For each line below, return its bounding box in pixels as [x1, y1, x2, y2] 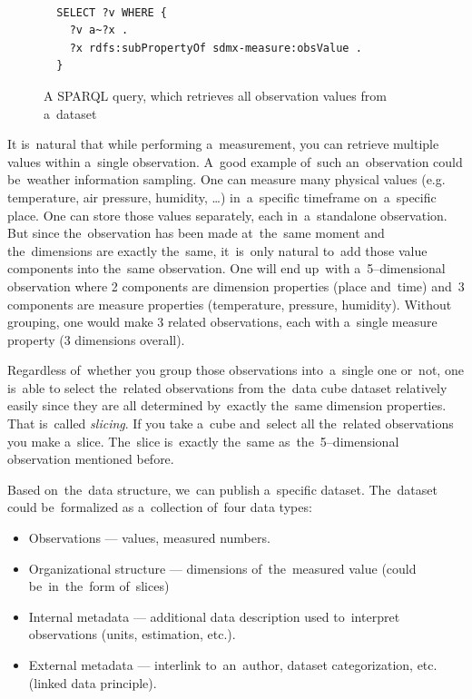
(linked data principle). [28, 673, 157, 692]
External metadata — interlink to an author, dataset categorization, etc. [28, 655, 438, 674]
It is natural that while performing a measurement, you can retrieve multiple [7, 134, 439, 153]
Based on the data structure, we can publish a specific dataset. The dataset [7, 479, 438, 498]
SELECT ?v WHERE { [56, 5, 168, 19]
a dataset [44, 103, 97, 123]
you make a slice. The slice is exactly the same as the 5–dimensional [7, 431, 399, 450]
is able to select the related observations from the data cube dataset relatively [7, 378, 447, 397]
